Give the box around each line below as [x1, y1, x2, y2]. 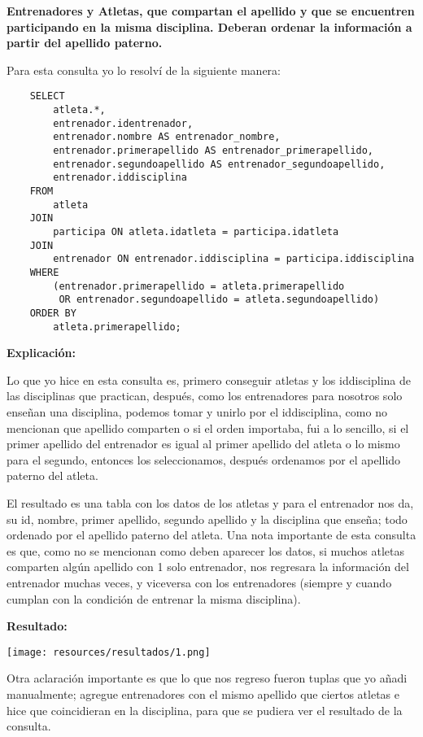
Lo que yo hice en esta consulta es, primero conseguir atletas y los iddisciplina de [7, 371, 412, 388]
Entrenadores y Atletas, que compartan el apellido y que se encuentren [7, 2, 415, 19]
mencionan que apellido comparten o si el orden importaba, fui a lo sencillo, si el [7, 419, 409, 436]
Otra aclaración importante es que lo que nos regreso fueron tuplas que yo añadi [7, 669, 408, 687]
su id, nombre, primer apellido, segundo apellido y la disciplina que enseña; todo [7, 510, 408, 527]
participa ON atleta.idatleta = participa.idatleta [53, 225, 339, 238]
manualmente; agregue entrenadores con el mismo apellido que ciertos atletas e [7, 685, 400, 702]
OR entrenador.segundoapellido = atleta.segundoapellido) [59, 294, 380, 306]
